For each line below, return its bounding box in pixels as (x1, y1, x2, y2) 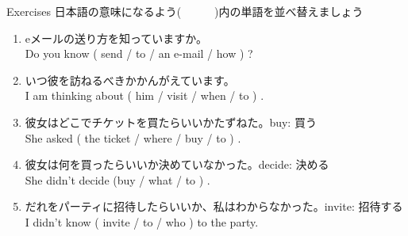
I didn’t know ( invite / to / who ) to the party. (25, 213, 259, 230)
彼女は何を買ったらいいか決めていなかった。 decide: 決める (25, 156, 329, 173)
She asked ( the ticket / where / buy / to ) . (25, 129, 241, 146)
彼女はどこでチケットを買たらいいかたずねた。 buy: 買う (25, 113, 317, 130)
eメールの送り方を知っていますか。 (25, 29, 208, 46)
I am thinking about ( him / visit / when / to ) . (25, 87, 264, 104)
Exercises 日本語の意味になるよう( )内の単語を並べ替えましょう (6, 3, 364, 19)
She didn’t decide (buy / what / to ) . (25, 171, 210, 188)
